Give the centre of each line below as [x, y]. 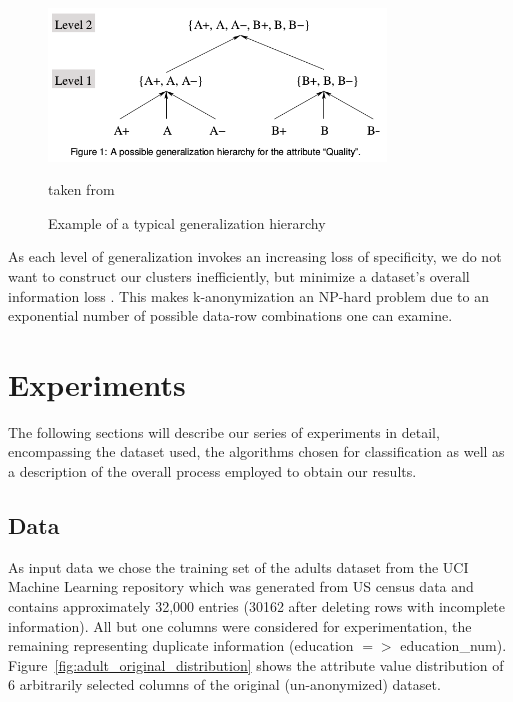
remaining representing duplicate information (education [181, 645]
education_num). [453, 645]
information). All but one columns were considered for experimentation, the [240, 625]
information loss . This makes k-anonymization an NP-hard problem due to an [248, 295]
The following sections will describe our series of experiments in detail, [224, 431]
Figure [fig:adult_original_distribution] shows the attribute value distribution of [256, 664]
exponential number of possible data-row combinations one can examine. [230, 315]
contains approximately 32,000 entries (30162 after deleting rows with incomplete [256, 605]
